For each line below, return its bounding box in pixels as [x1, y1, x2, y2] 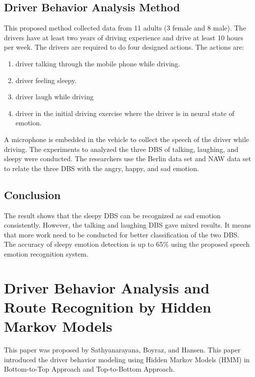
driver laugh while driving [15, 91, 94, 102]
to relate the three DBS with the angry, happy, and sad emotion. [4, 163, 199, 173]
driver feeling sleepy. [15, 75, 77, 85]
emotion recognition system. [4, 248, 88, 259]
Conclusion [4, 187, 61, 202]
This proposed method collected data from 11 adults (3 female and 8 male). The [4, 23, 246, 33]
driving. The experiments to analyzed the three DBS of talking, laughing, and [4, 144, 239, 154]
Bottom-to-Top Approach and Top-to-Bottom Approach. [4, 364, 175, 374]
